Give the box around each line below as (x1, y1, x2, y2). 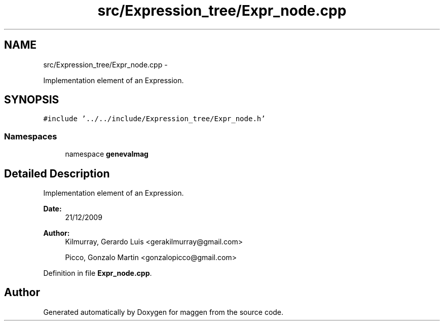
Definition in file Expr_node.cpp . (43, 269, 152, 278)
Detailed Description (4, 167, 110, 180)
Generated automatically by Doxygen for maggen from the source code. (43, 307, 284, 316)
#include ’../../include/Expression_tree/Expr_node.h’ (43, 115, 266, 123)
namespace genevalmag (65, 150, 149, 159)
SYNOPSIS (4, 93, 59, 106)
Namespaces (4, 131, 57, 141)
